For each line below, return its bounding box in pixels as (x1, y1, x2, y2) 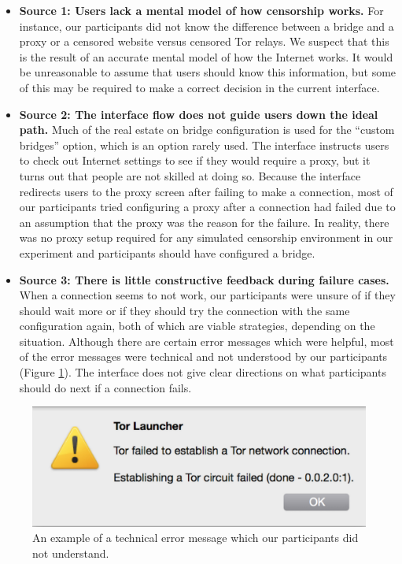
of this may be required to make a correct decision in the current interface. (19, 79, 380, 95)
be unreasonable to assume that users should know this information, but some (19, 64, 396, 80)
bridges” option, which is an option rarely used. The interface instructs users (19, 136, 389, 153)
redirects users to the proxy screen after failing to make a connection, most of (19, 183, 393, 199)
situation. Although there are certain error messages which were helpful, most (19, 332, 394, 349)
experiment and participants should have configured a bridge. (19, 244, 315, 261)
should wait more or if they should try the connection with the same (19, 302, 350, 318)
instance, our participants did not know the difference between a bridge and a (19, 17, 394, 34)
